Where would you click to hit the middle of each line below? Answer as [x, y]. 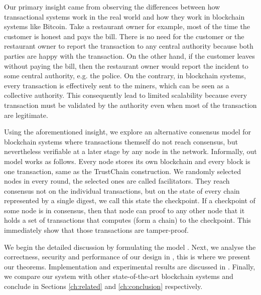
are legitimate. [26, 115]
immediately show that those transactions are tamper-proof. [96, 230]
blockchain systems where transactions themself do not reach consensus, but [121, 141]
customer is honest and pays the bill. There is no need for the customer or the [124, 36]
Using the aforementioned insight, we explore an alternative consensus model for [128, 132]
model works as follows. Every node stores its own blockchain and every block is [127, 161]
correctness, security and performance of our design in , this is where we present [127, 257]
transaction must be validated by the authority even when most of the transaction [130, 105]
